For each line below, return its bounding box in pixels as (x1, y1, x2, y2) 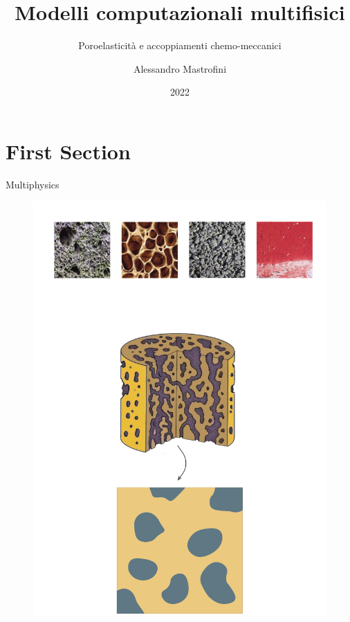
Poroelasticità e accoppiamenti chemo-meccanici (78, 38, 282, 53)
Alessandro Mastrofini (133, 61, 227, 75)
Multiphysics (6, 177, 59, 191)
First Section (6, 136, 131, 165)
